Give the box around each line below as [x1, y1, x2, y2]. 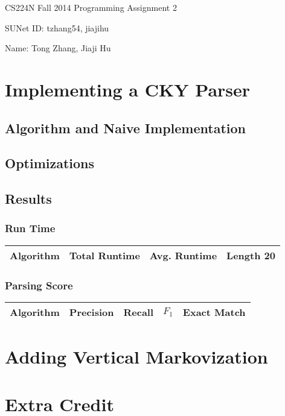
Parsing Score [5, 277, 73, 292]
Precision [69, 304, 114, 319]
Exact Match [182, 304, 246, 319]
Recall [123, 304, 154, 319]
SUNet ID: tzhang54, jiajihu [5, 21, 109, 34]
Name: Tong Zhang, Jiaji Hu [5, 42, 111, 54]
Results [5, 189, 52, 208]
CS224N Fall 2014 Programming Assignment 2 [5, 1, 177, 13]
